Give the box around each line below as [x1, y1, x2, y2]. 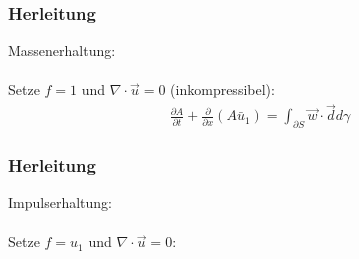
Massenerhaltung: [8, 40, 116, 61]
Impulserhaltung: [8, 192, 112, 213]
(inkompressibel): [170, 79, 275, 100]
